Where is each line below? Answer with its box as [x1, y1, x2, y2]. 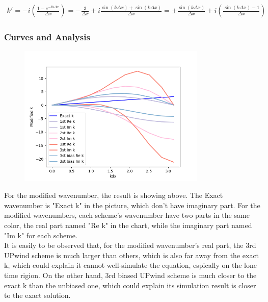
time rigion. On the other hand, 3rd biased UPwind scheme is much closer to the [4, 269, 257, 280]
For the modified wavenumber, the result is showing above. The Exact [4, 190, 223, 200]
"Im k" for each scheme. [4, 230, 77, 240]
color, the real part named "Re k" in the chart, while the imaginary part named [4, 220, 252, 231]
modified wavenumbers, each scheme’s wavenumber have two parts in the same [4, 210, 250, 220]
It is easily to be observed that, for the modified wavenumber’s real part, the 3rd [4, 240, 256, 250]
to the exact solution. [4, 290, 71, 300]
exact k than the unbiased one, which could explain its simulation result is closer [4, 280, 256, 290]
